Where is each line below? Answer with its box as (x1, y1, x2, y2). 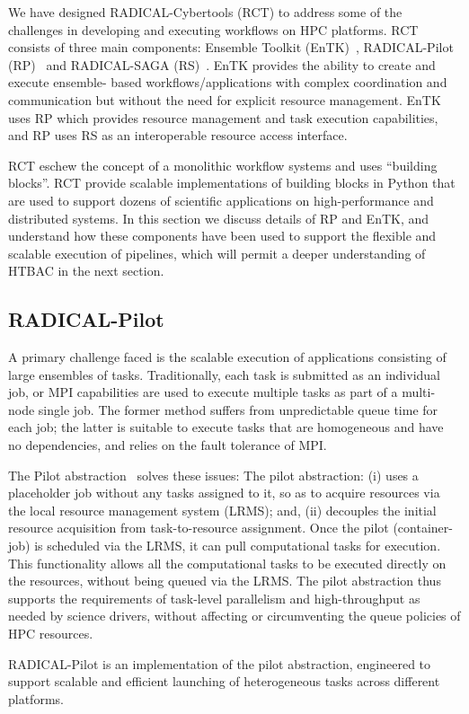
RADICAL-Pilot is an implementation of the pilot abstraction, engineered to (8, 654, 431, 673)
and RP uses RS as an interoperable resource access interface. (8, 126, 348, 145)
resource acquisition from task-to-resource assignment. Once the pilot (8, 518, 389, 537)
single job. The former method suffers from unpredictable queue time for (38, 400, 438, 419)
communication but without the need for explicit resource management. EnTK (8, 90, 441, 109)
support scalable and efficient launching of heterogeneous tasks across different (8, 672, 440, 691)
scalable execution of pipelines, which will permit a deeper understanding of (8, 243, 426, 262)
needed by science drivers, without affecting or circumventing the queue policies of (8, 606, 461, 625)
